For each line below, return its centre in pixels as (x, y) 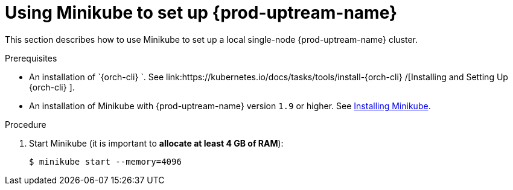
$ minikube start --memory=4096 (105, 161)
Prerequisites (31, 58)
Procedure (26, 124)
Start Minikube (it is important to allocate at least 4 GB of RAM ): (156, 143)
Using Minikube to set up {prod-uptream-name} (201, 13)
